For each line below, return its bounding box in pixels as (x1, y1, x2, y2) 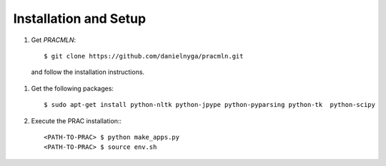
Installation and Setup (13, 11, 147, 26)
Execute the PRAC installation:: (31, 116, 122, 125)
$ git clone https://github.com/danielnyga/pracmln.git (44, 52, 244, 60)
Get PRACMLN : (31, 36, 76, 44)
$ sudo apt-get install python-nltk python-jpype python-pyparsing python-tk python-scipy (44, 100, 375, 109)
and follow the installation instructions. (31, 68, 145, 76)
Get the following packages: (31, 84, 114, 93)
